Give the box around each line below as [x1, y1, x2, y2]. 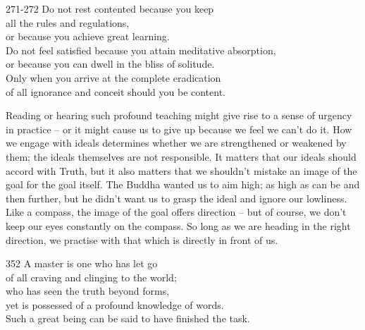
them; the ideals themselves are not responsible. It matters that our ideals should [6, 149, 357, 164]
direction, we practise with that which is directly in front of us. [6, 232, 278, 247]
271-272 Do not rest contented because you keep [6, 1, 214, 16]
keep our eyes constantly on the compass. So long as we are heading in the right [6, 218, 351, 233]
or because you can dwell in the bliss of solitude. [6, 56, 215, 71]
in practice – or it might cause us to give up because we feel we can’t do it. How [6, 121, 352, 136]
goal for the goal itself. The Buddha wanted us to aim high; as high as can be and [6, 177, 360, 192]
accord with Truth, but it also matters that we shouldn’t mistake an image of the [6, 163, 357, 178]
